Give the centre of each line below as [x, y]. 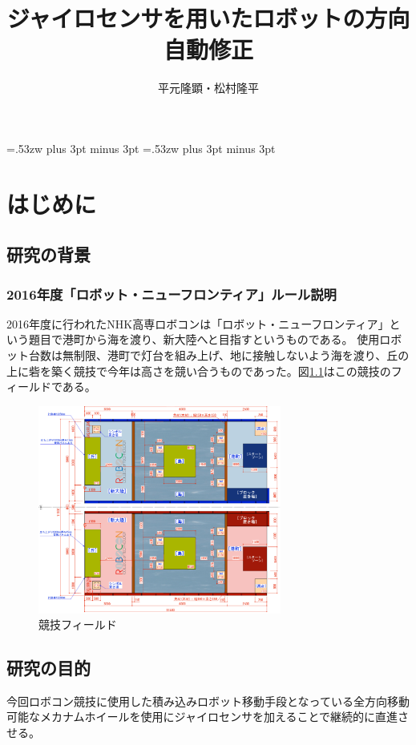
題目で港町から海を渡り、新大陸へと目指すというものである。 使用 [204, 339]
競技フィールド [78, 624]
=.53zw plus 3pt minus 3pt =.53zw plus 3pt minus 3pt [141, 148]
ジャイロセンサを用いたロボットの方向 [208, 18]
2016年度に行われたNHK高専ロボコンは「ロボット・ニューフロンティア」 [198, 323]
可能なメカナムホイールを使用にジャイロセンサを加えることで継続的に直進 [202, 717]
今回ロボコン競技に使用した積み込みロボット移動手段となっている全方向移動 [208, 701]
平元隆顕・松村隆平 [208, 88]
